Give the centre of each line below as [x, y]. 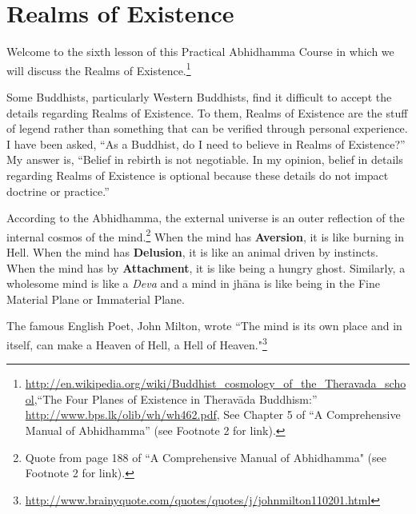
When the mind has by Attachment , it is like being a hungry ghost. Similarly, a [206, 267]
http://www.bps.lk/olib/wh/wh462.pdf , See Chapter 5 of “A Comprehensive [213, 414]
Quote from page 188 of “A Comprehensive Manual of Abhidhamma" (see [206, 457]
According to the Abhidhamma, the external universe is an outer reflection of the [206, 218]
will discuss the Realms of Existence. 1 [99, 69]
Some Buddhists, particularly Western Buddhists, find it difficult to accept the [199, 96]
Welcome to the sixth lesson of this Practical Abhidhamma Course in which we [200, 52]
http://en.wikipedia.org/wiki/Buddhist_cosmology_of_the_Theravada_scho [216, 383]
